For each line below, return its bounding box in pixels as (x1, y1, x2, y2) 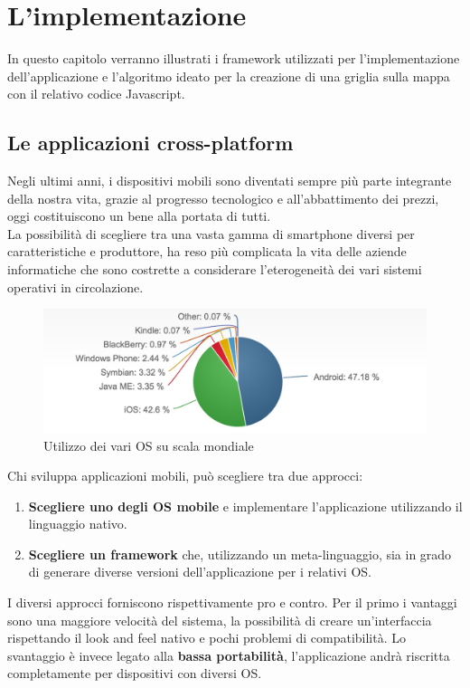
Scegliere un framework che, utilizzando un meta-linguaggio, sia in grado (28, 544, 452, 563)
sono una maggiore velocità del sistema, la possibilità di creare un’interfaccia (7, 610, 432, 629)
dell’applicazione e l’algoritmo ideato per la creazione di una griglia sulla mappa (7, 66, 450, 85)
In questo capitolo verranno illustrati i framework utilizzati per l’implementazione (7, 49, 460, 68)
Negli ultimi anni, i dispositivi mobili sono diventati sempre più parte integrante (7, 171, 452, 190)
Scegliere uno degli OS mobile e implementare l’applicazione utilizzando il (28, 496, 463, 515)
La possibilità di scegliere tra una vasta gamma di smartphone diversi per (7, 224, 415, 243)
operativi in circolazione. (7, 277, 144, 296)
